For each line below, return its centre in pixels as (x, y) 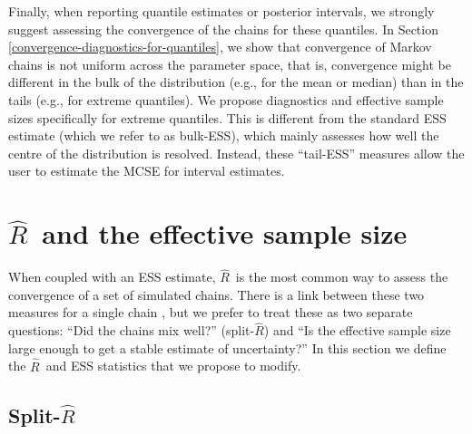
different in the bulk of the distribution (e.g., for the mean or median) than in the (236, 82)
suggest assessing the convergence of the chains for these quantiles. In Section (223, 29)
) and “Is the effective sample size (357, 330)
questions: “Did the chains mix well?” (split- (132, 330)
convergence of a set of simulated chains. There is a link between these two (216, 294)
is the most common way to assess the (342, 277)
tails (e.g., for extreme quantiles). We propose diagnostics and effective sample (226, 99)
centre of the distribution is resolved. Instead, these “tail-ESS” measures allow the (236, 153)
